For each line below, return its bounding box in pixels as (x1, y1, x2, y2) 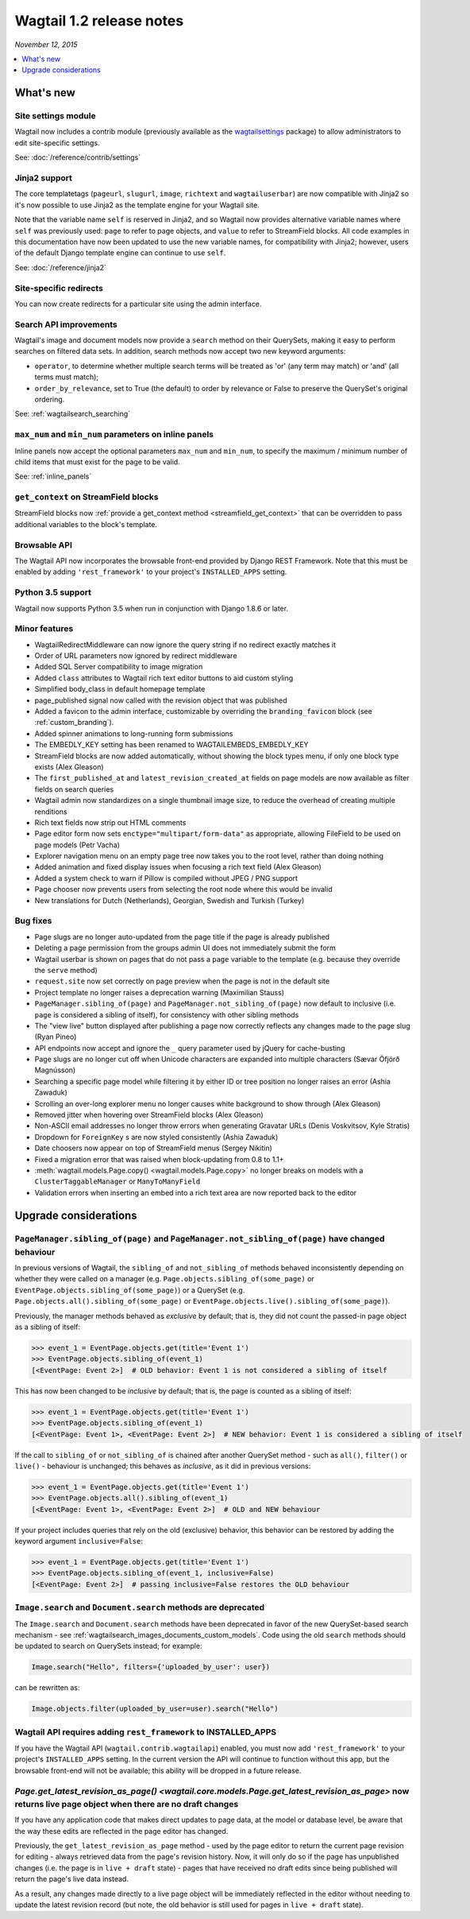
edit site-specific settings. (14, 138, 100, 147)
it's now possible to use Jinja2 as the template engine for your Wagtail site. (14, 200, 260, 210)
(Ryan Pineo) (34, 1032, 77, 1041)
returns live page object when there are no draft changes (14, 1798, 239, 1809)
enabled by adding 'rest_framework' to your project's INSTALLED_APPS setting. (14, 567, 287, 576)
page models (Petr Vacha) (34, 839, 121, 850)
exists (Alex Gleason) (34, 762, 104, 771)
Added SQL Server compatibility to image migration (34, 662, 203, 672)
